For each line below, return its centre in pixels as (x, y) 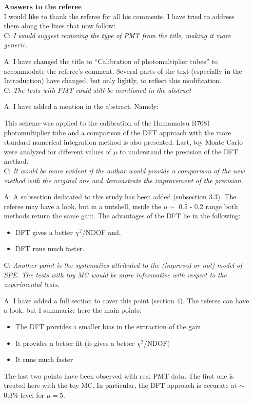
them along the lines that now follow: (60, 26)
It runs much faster (44, 359)
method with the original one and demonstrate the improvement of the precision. (124, 180)
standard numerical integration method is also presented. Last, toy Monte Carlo (123, 142)
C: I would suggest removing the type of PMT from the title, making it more (117, 35)
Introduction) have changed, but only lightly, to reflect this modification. (113, 80)
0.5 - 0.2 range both (208, 206)
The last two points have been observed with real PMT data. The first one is (119, 375)
